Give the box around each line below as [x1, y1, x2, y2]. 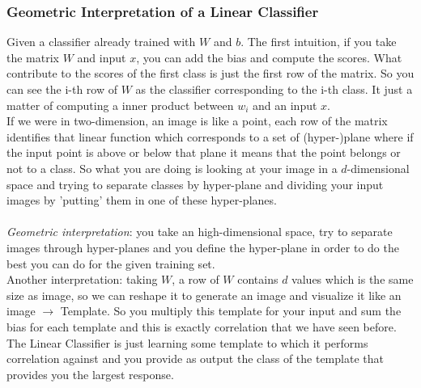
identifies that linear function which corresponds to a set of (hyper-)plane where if [6, 128, 414, 145]
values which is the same [291, 271, 414, 288]
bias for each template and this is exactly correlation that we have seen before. [6, 318, 397, 335]
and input [77, 48, 126, 65]
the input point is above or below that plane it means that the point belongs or [6, 144, 401, 161]
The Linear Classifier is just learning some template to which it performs [6, 334, 368, 351]
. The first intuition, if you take [240, 33, 397, 50]
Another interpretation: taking [6, 271, 158, 288]
